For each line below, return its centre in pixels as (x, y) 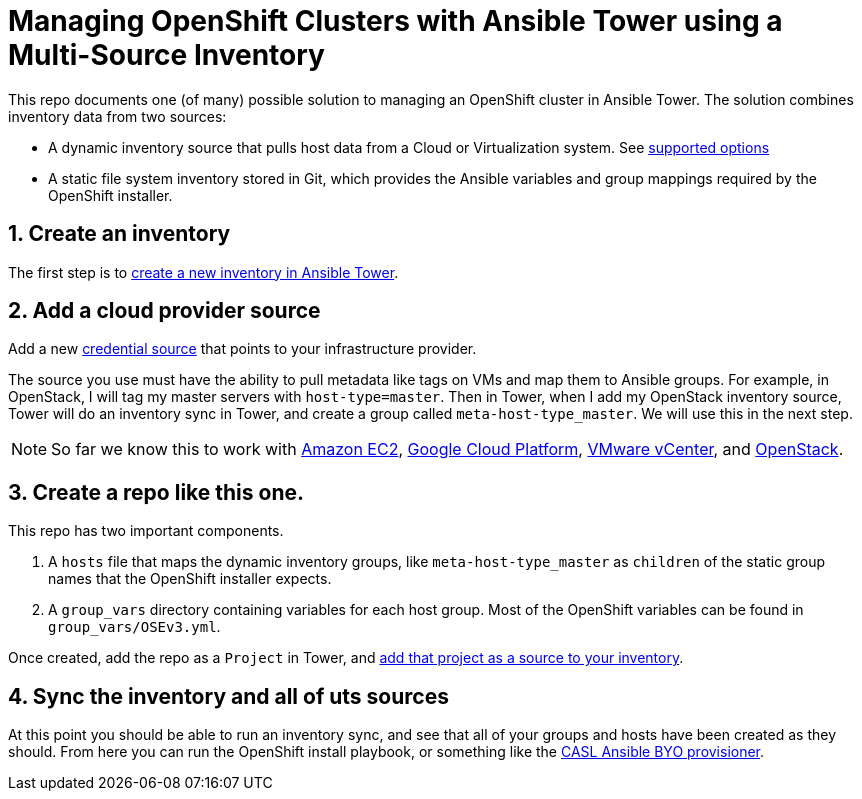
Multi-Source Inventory (166, 55)
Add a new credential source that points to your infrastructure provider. (242, 349)
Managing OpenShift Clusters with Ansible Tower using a (395, 21)
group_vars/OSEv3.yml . (134, 627)
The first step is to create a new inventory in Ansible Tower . (203, 272)
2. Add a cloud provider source (164, 311)
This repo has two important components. (146, 531)
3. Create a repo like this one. (156, 492)
